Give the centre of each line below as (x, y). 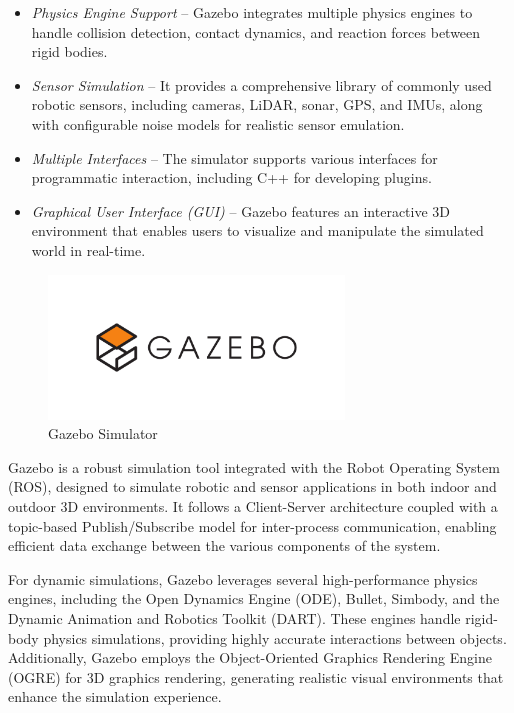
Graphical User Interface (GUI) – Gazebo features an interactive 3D (241, 210)
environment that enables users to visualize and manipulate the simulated (257, 230)
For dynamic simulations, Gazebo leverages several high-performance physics (243, 578)
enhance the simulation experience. (115, 696)
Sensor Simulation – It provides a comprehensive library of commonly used (261, 84)
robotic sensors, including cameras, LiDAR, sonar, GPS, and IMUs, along (257, 104)
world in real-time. (88, 249)
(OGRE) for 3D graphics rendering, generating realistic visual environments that (256, 676)
